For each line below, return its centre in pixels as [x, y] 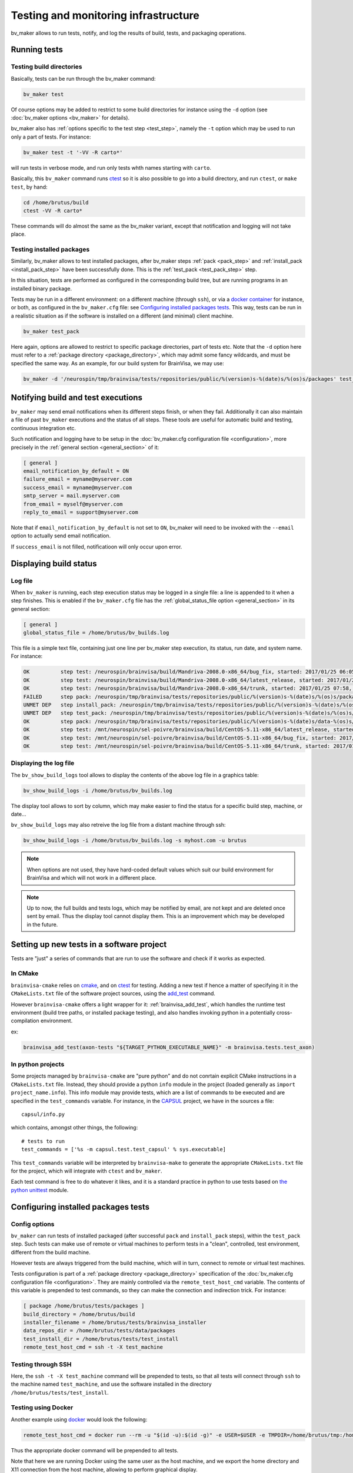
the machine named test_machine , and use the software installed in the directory [111, 1384]
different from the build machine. [51, 1252]
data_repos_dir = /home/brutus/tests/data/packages [99, 1331]
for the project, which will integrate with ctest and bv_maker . [86, 1171]
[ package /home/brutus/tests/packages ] [84, 1306]
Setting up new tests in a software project [89, 944]
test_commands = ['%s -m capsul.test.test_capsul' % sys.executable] [124, 1150]
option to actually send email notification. [61, 536]
